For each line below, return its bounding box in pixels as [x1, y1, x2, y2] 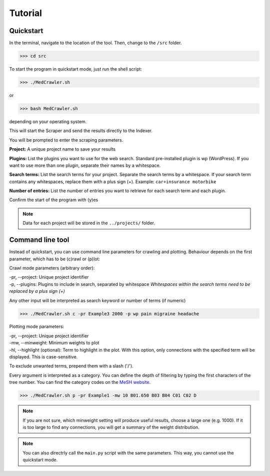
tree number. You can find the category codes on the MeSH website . [9, 379, 151, 385]
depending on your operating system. [9, 118, 87, 125]
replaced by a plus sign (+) [9, 288, 65, 294]
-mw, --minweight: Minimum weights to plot [9, 340, 99, 346]
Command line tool [9, 236, 69, 244]
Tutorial [9, 8, 42, 19]
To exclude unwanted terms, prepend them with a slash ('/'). [9, 363, 133, 369]
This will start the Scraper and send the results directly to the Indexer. [9, 128, 152, 134]
